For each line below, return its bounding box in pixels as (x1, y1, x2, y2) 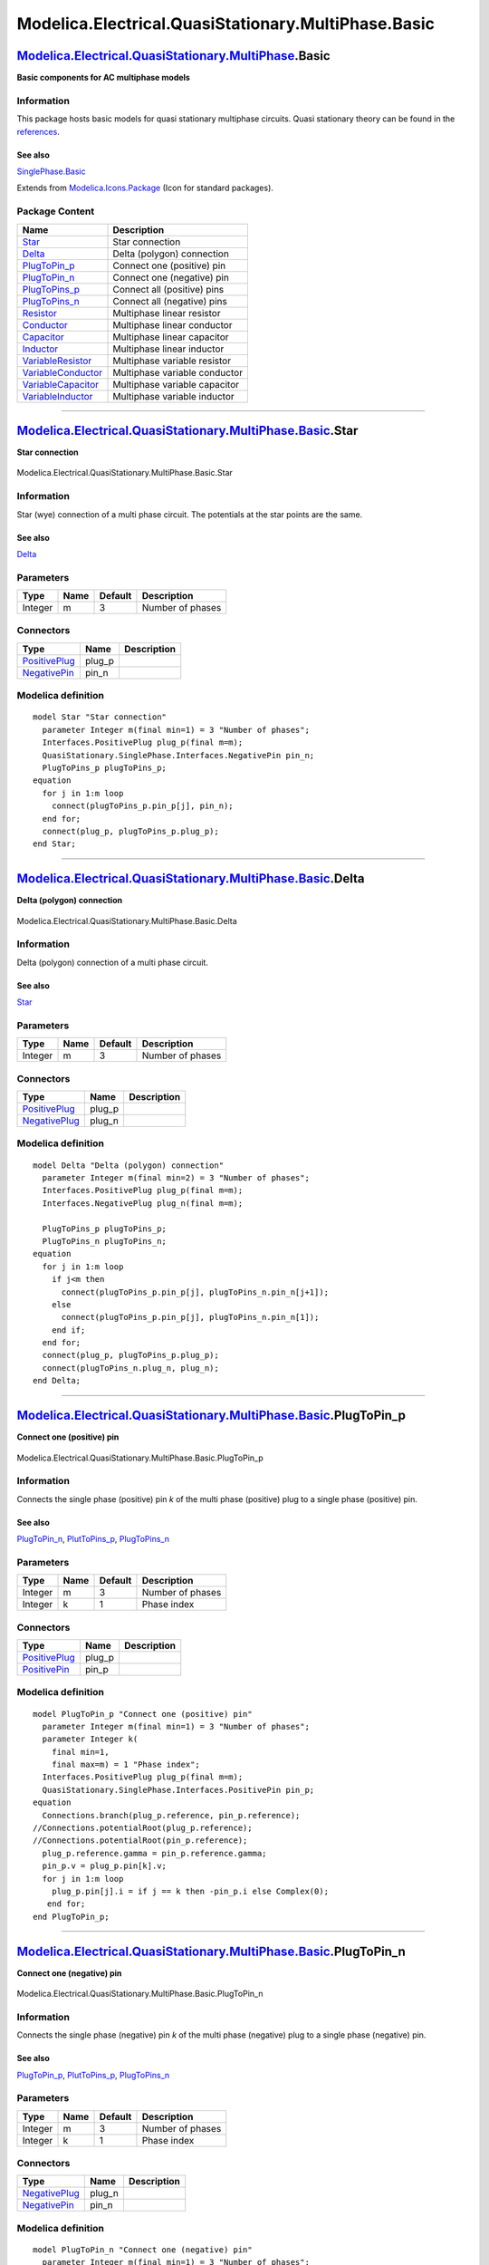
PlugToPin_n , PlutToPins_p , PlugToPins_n (16, 1534, 169, 1545)
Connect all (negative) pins (112, 294, 228, 307)
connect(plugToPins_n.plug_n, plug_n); (42, 1363, 219, 1373)
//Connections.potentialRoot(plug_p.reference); (33, 1823, 253, 1834)
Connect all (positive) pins (112, 283, 225, 295)
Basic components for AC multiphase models (16, 72, 190, 83)
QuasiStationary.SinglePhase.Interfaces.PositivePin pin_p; (42, 1785, 315, 1795)
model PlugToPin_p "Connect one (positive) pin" (33, 1709, 253, 1719)
